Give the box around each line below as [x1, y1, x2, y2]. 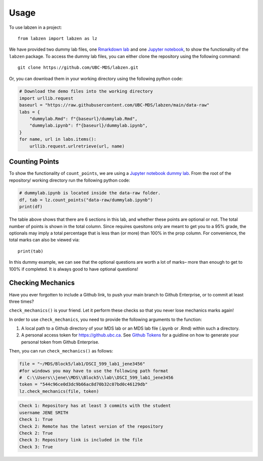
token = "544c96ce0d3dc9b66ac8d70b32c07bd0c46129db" [19, 381, 148, 387]
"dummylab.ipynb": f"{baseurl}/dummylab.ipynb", [29, 123, 148, 128]
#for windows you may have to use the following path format [19, 368, 169, 374]
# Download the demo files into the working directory [19, 88, 153, 94]
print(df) [19, 204, 43, 210]
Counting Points [9, 158, 59, 166]
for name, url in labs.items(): [19, 137, 97, 142]
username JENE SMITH [19, 410, 68, 415]
